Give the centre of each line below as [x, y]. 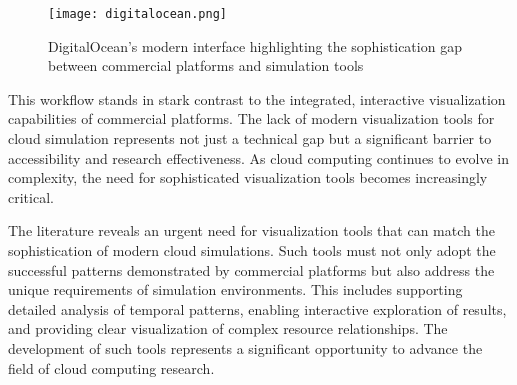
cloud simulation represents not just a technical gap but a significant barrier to [250, 138]
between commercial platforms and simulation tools [206, 65]
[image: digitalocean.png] [137, 14]
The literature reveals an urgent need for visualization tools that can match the [251, 230]
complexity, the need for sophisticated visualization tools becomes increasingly [248, 177]
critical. [31, 196]
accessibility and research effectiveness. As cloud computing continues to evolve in [259, 157]
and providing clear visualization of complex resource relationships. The [228, 328]
